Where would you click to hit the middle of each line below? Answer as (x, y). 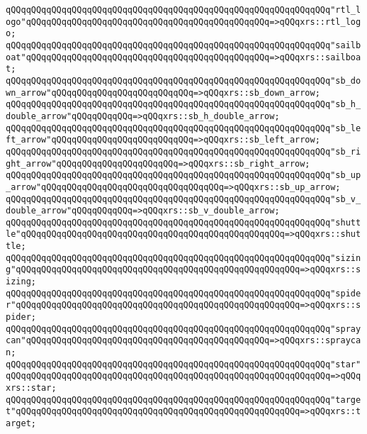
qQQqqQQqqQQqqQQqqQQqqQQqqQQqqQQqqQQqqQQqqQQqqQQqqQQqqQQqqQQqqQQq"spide (183, 293)
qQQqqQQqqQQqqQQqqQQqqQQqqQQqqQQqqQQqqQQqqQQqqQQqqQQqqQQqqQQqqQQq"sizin (183, 258)
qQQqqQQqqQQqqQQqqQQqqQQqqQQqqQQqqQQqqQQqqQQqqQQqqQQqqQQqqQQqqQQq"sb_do (183, 80)
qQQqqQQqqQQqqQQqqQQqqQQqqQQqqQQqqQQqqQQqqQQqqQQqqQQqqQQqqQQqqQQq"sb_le (183, 128)
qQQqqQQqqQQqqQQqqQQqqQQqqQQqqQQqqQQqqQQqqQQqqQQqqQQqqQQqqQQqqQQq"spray (183, 329)
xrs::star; (31, 388)
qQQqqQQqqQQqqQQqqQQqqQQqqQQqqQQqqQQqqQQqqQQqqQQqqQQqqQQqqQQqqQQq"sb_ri (183, 151)
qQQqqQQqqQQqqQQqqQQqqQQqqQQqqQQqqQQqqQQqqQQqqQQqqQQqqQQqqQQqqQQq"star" (183, 364)
